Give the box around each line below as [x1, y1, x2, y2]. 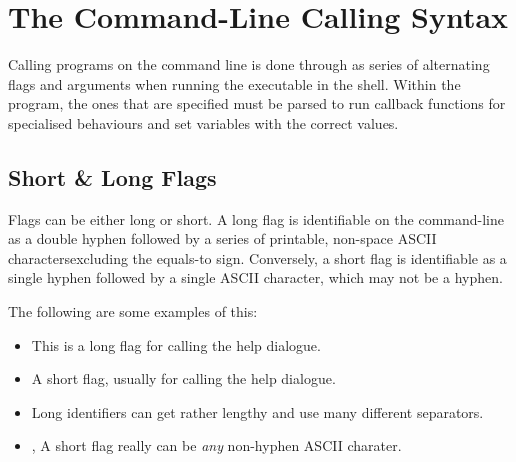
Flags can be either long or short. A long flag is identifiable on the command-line [8, 208, 504, 229]
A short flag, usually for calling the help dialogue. [31, 368, 336, 389]
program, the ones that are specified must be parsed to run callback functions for [8, 93, 506, 114]
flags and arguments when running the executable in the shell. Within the [8, 73, 461, 94]
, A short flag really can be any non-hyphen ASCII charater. [31, 435, 402, 456]
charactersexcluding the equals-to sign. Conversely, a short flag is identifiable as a [8, 247, 507, 268]
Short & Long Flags [8, 161, 217, 192]
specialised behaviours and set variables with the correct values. [8, 112, 399, 133]
